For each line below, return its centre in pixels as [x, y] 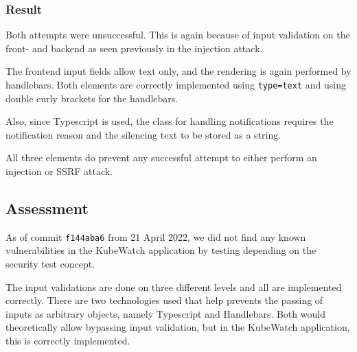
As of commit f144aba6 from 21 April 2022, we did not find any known [156, 236]
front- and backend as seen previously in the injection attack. [134, 48]
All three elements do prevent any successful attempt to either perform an [161, 157]
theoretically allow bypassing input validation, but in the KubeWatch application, [178, 327]
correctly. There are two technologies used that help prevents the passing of [164, 300]
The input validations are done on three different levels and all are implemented [174, 286]
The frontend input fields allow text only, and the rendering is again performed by [178, 71]
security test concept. [50, 264]
